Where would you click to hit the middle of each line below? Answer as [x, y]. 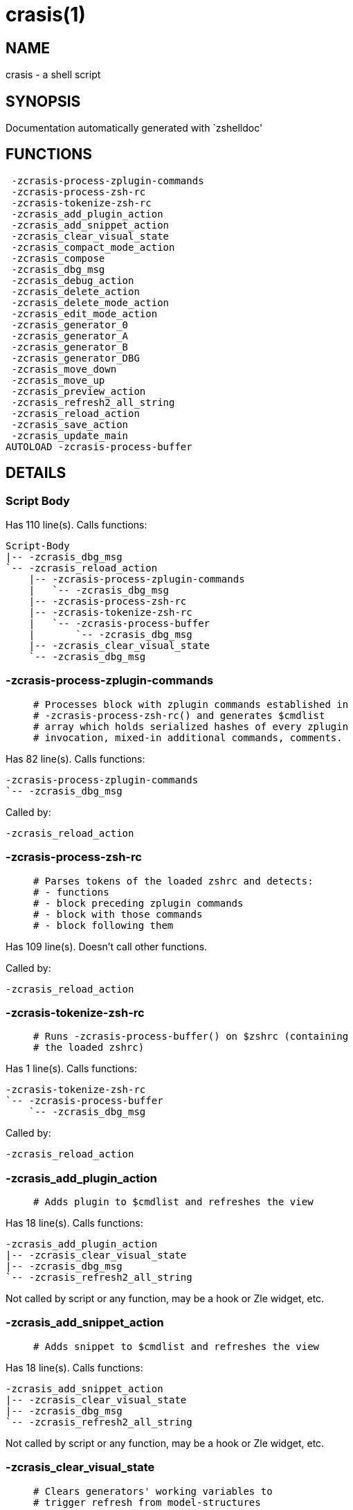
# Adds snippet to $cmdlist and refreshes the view [176, 1346]
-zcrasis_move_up [58, 380]
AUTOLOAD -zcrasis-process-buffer [99, 446]
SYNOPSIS [43, 101]
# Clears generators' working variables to [153, 1491]
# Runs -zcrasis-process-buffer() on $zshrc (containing [191, 1037]
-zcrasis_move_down [64, 369]
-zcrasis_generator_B [70, 347]
